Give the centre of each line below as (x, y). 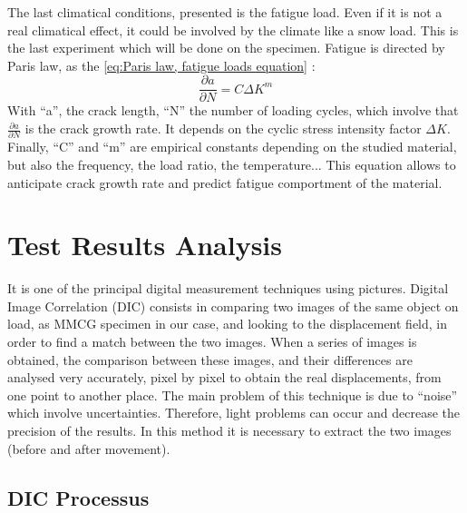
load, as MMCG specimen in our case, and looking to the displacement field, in (228, 324)
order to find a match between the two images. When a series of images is (212, 342)
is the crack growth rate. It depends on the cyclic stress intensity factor (223, 128)
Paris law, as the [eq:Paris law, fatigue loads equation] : (161, 65)
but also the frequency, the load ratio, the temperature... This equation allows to (232, 164)
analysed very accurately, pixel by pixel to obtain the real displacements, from (224, 377)
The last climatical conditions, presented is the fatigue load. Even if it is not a (225, 12)
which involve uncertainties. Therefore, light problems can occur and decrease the (233, 413)
